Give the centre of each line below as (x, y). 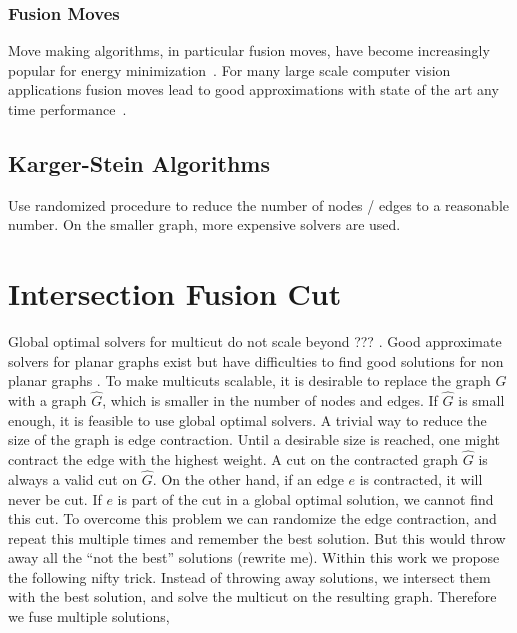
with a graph (47, 400)
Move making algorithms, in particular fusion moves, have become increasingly (249, 50)
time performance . (67, 109)
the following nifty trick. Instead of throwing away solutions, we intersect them (249, 576)
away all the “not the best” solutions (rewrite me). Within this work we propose (254, 557)
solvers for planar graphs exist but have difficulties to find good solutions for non (256, 360)
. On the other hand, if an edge (248, 478)
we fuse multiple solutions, (89, 616)
